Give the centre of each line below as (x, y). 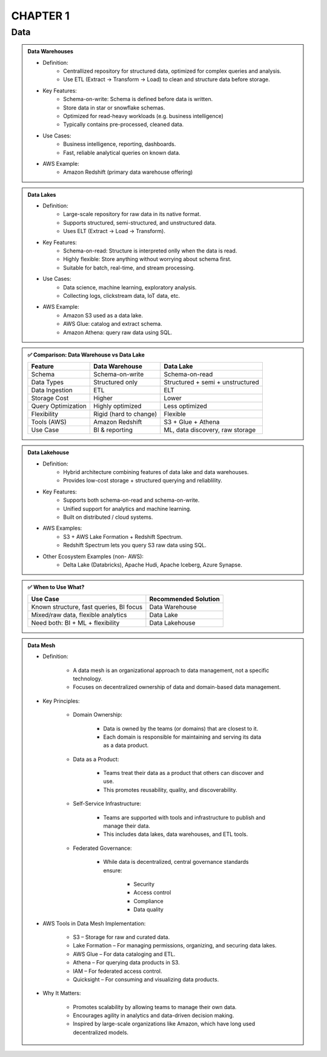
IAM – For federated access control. (118, 971)
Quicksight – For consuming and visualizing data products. (146, 979)
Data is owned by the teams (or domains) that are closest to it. (181, 728)
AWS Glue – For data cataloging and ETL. (124, 954)
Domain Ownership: (97, 715)
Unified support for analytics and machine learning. (127, 509)
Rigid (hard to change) (125, 414)
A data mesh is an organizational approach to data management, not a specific (171, 670)
